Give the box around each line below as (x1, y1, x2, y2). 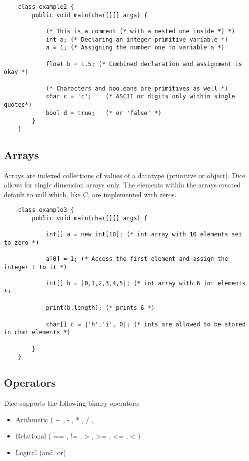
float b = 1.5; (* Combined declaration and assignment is (45, 60, 242, 68)
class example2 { (18, 3, 74, 10)
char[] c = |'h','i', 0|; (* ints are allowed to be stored (45, 321, 246, 328)
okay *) (4, 69, 29, 76)
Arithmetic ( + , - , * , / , (15, 414, 93, 424)
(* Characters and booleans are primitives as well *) (45, 85, 228, 92)
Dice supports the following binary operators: (4, 398, 140, 408)
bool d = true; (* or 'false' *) (45, 109, 162, 116)
